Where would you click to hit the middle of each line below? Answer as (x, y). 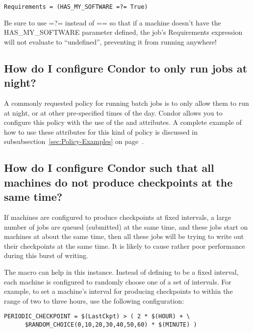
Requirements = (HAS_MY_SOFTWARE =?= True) (76, 7)
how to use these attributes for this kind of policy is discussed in (101, 131)
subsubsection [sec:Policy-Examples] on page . (74, 141)
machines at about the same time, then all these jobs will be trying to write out (124, 236)
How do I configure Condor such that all (109, 168)
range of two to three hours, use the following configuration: (94, 300)
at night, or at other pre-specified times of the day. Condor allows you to (113, 112)
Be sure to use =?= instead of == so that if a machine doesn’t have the (113, 22)
